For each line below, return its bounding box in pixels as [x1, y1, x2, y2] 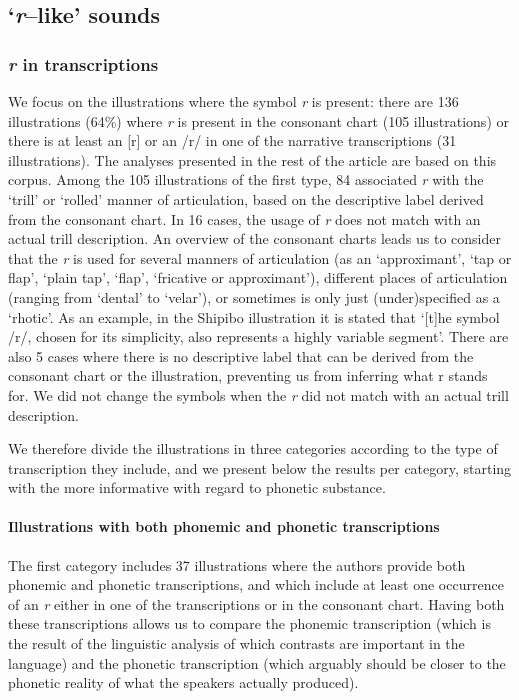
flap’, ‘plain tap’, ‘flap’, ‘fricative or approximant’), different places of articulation [8, 267, 508, 288]
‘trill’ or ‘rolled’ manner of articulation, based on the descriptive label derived [8, 188, 484, 209]
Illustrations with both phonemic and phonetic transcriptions [8, 516, 440, 537]
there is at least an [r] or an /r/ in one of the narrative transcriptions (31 [8, 130, 457, 151]
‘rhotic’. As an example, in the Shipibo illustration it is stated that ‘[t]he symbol [8, 306, 500, 327]
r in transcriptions [8, 51, 159, 76]
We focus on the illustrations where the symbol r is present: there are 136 [8, 91, 459, 111]
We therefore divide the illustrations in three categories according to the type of [8, 438, 498, 459]
